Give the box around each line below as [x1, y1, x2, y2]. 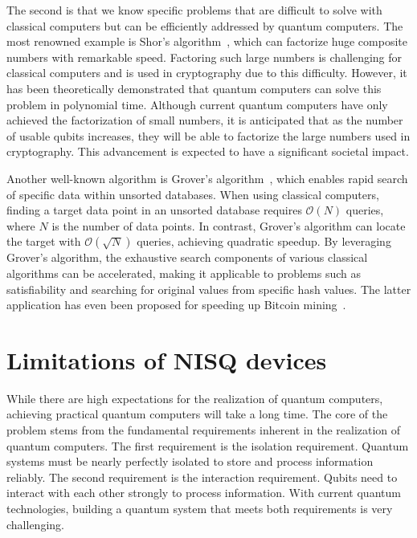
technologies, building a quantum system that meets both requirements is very [6, 499, 393, 516]
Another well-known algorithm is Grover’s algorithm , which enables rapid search [6, 169, 408, 186]
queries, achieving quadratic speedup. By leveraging [137, 233, 391, 250]
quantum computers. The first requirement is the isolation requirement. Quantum [6, 437, 409, 454]
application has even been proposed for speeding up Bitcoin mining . [6, 296, 346, 313]
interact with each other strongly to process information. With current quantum [6, 484, 401, 501]
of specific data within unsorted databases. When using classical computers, [6, 185, 379, 202]
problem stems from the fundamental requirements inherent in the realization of [6, 422, 401, 438]
